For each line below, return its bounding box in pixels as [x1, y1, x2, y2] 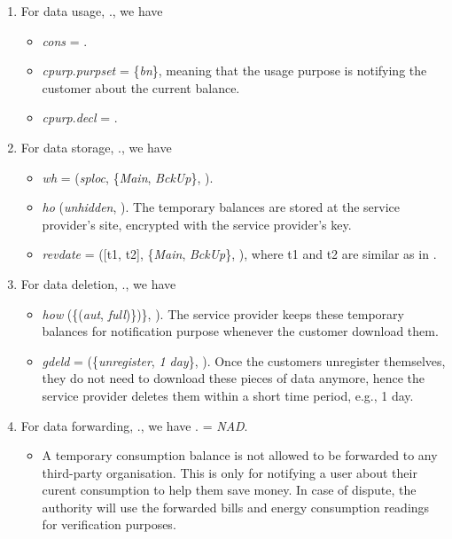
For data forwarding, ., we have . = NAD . [20, 416, 248, 434]
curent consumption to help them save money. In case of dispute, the [42, 480, 417, 499]
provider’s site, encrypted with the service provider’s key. [42, 215, 352, 233]
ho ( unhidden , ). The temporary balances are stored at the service [42, 198, 401, 216]
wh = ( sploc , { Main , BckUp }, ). [42, 168, 214, 186]
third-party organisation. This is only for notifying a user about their [42, 463, 417, 481]
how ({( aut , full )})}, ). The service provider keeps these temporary [42, 304, 404, 323]
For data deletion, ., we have [20, 274, 176, 293]
